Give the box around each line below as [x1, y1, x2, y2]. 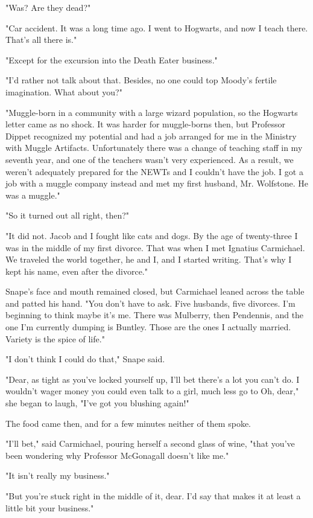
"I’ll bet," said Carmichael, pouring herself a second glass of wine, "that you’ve [5, 437, 295, 450]
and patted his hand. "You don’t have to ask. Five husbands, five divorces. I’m [5, 296, 296, 309]
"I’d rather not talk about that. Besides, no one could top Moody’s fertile [5, 74, 277, 86]
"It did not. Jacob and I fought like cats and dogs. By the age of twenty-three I [5, 229, 298, 241]
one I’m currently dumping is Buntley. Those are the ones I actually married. [5, 321, 291, 333]
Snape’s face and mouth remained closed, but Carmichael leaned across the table [5, 285, 305, 298]
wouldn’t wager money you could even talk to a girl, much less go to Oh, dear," [5, 385, 299, 397]
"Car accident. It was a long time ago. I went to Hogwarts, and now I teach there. [5, 21, 308, 34]
